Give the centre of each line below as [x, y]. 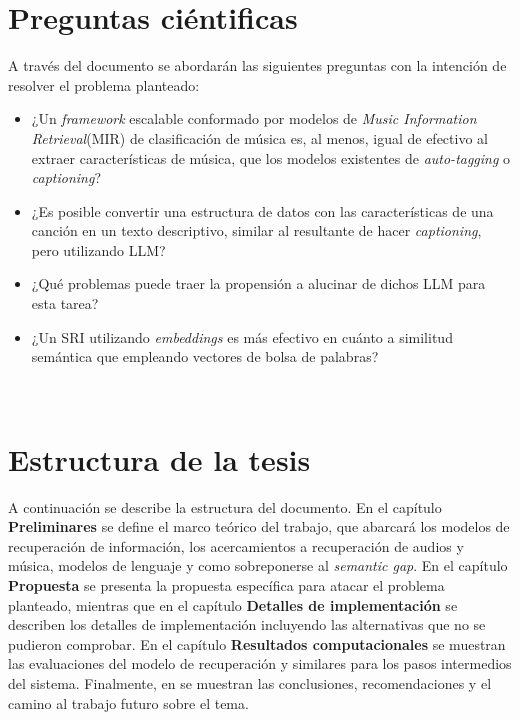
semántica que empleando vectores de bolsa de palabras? [205, 356]
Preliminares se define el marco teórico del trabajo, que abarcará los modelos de [259, 526]
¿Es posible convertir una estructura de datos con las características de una [262, 210]
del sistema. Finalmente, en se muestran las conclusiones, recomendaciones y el [250, 682]
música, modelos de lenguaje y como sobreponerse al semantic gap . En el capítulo [258, 565]
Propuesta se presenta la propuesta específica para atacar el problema [226, 584]
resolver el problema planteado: [104, 84]
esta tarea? [65, 303]
